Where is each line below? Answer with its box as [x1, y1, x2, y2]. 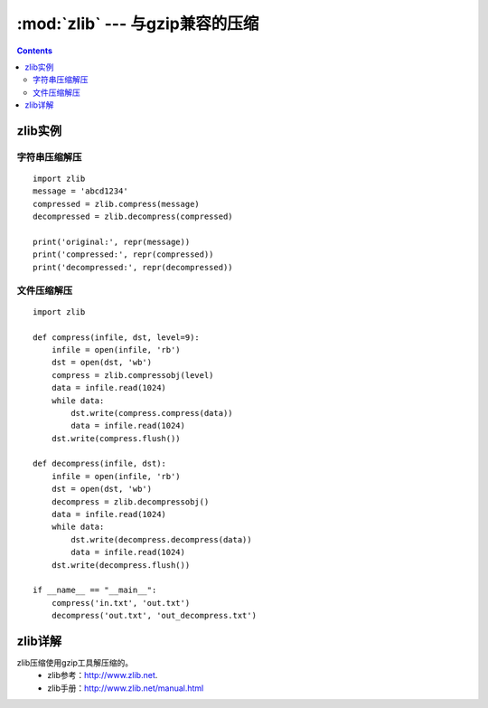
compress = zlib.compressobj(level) [51, 370, 214, 380]
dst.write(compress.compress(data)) [70, 408, 234, 418]
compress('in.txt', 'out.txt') [51, 598, 191, 608]
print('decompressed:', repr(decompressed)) [33, 262, 234, 272]
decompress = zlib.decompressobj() [51, 496, 210, 506]
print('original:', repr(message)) [33, 237, 191, 248]
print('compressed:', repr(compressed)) [33, 250, 214, 260]
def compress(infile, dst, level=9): [33, 332, 201, 343]
